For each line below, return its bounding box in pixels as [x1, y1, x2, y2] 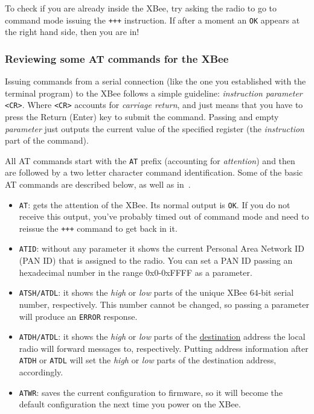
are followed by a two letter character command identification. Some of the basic [5, 166, 303, 179]
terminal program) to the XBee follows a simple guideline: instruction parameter [5, 86, 303, 99]
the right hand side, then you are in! [5, 25, 139, 38]
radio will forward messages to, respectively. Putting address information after [19, 342, 309, 354]
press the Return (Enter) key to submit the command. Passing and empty [5, 110, 279, 123]
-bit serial [258, 286, 294, 299]
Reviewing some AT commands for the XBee [5, 51, 229, 66]
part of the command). [5, 134, 89, 147]
